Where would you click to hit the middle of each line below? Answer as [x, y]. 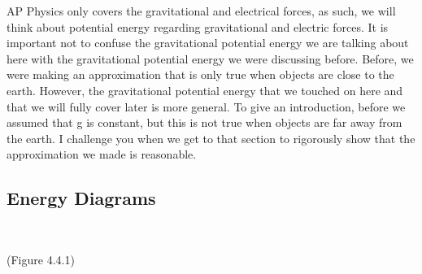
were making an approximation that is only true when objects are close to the [200, 74]
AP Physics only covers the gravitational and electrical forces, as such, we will [201, 11]
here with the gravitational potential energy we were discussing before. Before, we [210, 58]
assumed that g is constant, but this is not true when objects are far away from [204, 122]
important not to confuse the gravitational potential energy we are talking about [208, 43]
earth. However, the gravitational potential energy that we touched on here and [205, 90]
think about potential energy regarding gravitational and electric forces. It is [198, 26]
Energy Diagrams [81, 198]
